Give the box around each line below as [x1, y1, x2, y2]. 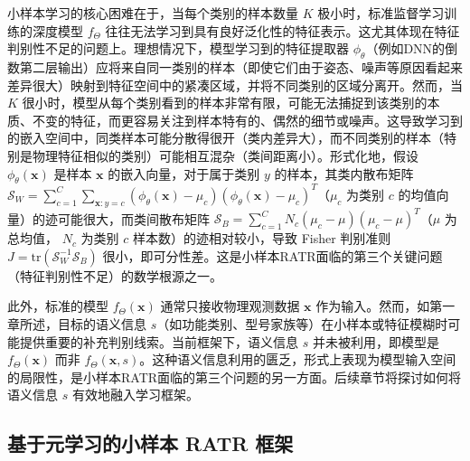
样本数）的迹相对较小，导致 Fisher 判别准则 [133, 229, 391, 248]
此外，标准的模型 [7, 296, 108, 315]
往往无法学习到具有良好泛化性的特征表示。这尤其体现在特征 [105, 21, 460, 40]
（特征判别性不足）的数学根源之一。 [7, 266, 222, 285]
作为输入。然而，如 [315, 296, 430, 315]
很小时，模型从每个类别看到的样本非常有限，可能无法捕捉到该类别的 [22, 93, 428, 112]
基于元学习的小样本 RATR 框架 [7, 429, 294, 457]
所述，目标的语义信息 [19, 314, 146, 333]
